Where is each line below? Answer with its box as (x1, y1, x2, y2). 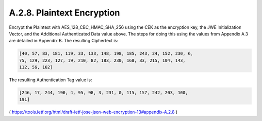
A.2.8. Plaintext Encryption (9, 7, 120, 18)
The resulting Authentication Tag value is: (9, 77, 92, 83)
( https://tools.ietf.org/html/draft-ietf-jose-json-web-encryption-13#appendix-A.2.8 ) (9, 109, 178, 115)
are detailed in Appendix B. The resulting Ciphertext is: (9, 38, 118, 44)
